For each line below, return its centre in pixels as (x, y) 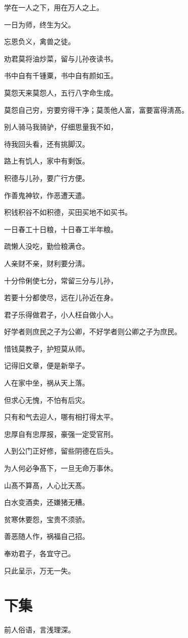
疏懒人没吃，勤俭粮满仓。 (47, 246)
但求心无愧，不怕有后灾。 (47, 400)
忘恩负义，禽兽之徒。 (40, 41)
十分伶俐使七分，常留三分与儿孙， (61, 280)
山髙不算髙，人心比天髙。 (47, 485)
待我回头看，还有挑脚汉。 (47, 143)
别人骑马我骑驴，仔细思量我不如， (61, 127)
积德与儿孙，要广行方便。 (47, 178)
